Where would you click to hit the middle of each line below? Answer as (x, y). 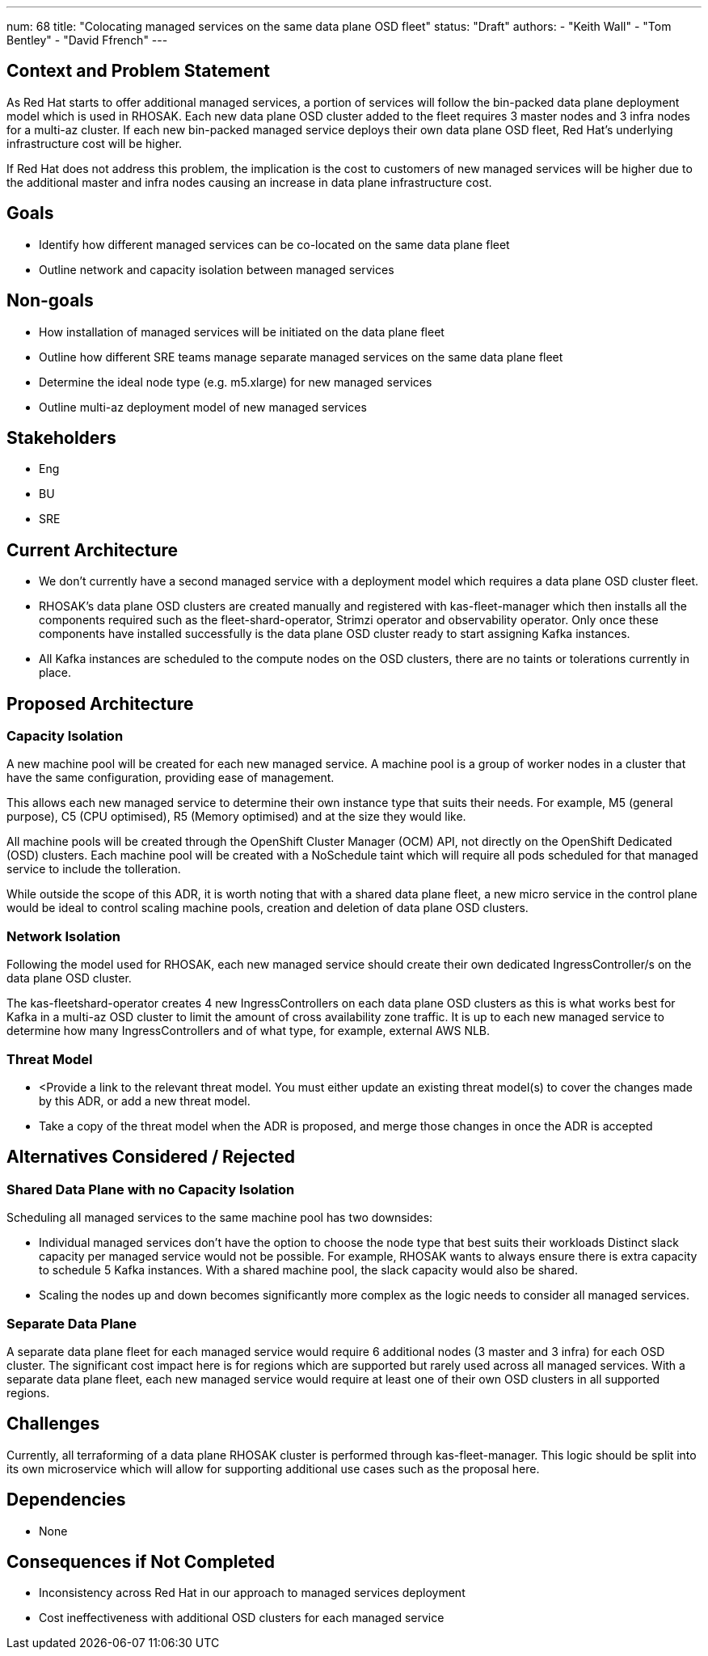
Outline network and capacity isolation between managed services (217, 269)
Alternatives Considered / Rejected (151, 1157)
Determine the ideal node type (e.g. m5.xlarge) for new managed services (236, 382)
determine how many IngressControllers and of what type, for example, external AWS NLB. (249, 1031)
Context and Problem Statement (138, 71)
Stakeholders (61, 437)
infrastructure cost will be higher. (95, 143)
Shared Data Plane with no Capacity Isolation (151, 1189)
